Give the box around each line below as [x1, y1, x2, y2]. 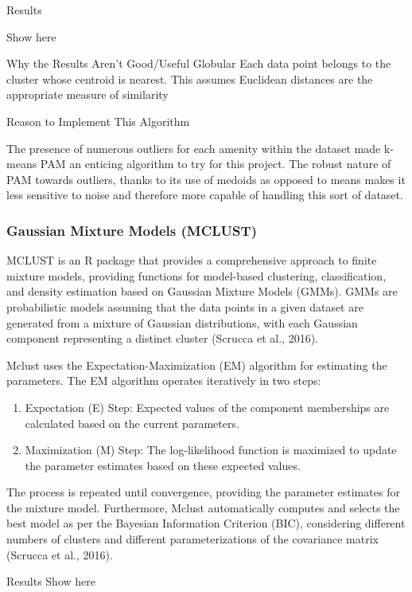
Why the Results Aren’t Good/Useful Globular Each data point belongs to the [6, 55, 391, 72]
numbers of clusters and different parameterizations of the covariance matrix [6, 531, 379, 547]
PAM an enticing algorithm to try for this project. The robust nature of [40, 155, 391, 172]
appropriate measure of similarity [6, 86, 169, 103]
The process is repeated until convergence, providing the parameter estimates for [6, 484, 400, 500]
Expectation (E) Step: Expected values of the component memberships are [25, 398, 390, 415]
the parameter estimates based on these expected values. [25, 457, 301, 473]
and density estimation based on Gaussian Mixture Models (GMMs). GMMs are [6, 283, 398, 300]
